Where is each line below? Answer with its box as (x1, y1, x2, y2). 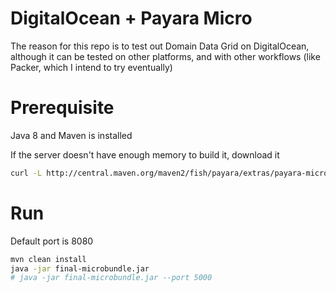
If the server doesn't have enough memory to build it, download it (10, 148, 280, 161)
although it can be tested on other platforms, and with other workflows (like (10, 50, 321, 62)
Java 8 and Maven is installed (10, 129, 133, 141)
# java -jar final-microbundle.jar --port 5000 (10, 273, 213, 283)
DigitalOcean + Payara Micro (10, 7, 253, 30)
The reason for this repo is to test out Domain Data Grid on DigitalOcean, (10, 40, 310, 52)
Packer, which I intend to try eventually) (10, 61, 173, 73)
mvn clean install (10, 254, 87, 264)
